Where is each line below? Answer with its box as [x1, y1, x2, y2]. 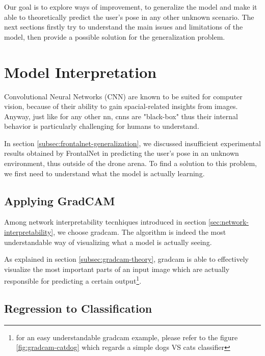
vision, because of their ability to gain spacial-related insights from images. [4, 101, 238, 112]
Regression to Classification [4, 300, 152, 316]
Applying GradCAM [4, 193, 115, 208]
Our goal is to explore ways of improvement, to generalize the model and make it [4, 2, 257, 12]
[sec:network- [208, 216, 249, 227]
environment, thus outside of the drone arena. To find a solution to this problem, [4, 158, 257, 169]
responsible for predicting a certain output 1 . [4, 274, 142, 286]
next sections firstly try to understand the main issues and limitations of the [4, 21, 243, 32]
